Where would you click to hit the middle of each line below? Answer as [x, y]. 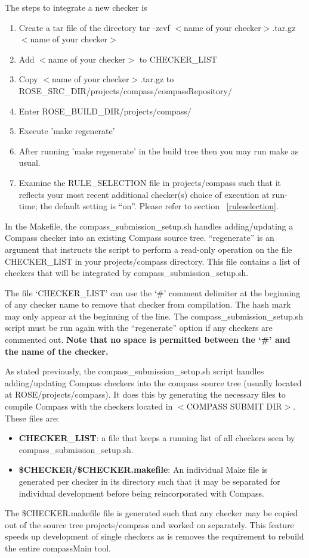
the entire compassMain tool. [58, 548]
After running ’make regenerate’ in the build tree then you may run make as [159, 151]
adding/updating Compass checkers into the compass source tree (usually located [153, 382]
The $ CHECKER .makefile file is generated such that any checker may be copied [152, 513]
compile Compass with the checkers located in [89, 406]
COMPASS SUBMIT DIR [234, 406]
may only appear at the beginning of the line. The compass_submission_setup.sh [154, 316]
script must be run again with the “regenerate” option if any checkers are [139, 328]
